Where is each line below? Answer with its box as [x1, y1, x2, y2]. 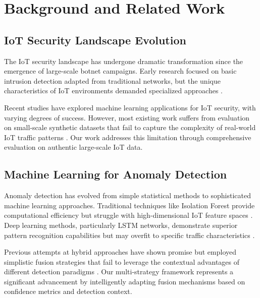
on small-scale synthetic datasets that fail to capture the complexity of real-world [4, 122, 256, 133]
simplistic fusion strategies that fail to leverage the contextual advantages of [4, 256, 240, 267]
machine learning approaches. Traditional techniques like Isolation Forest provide [4, 200, 255, 210]
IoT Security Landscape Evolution [4, 32, 186, 47]
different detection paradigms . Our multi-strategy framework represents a [4, 266, 234, 277]
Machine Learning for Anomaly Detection [4, 166, 227, 182]
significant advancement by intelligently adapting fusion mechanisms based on [4, 276, 245, 286]
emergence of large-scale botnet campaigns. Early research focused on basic [4, 66, 237, 76]
